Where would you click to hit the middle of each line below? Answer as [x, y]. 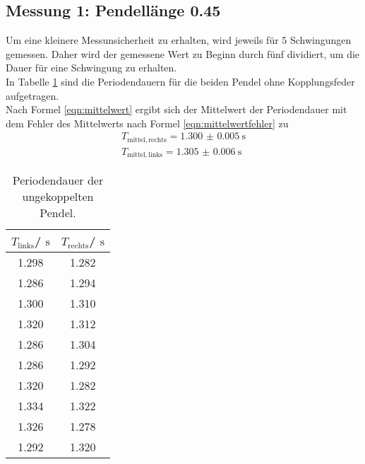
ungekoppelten [58, 197]
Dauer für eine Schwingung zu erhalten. [91, 68]
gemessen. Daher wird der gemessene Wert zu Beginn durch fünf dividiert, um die [183, 53]
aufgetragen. [32, 95]
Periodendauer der [58, 180]
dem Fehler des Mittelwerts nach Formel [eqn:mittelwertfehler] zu [147, 123]
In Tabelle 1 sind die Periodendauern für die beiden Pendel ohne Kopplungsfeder [180, 81]
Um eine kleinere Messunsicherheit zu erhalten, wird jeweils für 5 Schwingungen [179, 40]
